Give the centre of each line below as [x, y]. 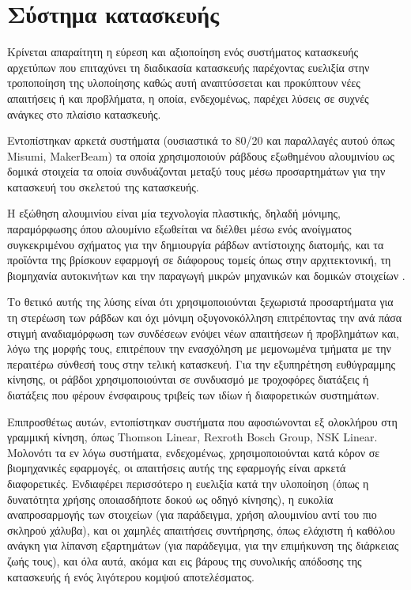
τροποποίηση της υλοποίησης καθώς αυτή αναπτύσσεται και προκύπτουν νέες [184, 83]
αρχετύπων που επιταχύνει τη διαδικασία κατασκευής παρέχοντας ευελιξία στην [189, 67]
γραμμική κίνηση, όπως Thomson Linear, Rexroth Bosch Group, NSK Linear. [192, 437]
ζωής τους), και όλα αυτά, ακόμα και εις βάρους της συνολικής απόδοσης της [185, 560]
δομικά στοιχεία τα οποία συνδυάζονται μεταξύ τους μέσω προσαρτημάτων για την [196, 171]
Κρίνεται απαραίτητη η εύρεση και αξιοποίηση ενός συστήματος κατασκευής [183, 52]
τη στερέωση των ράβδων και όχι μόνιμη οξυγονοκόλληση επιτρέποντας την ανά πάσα [205, 318]
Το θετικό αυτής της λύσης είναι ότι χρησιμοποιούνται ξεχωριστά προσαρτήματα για [200, 302]
